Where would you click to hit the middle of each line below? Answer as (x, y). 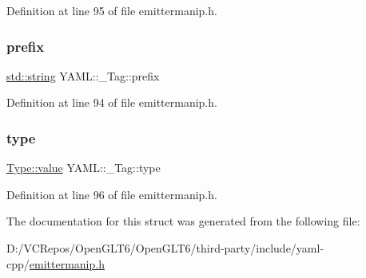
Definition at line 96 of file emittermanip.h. (112, 194)
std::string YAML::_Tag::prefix (83, 75)
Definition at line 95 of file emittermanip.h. (112, 10)
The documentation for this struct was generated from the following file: (183, 221)
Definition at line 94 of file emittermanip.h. (112, 102)
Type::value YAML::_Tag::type (84, 168)
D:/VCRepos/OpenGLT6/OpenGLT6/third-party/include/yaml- (165, 248)
